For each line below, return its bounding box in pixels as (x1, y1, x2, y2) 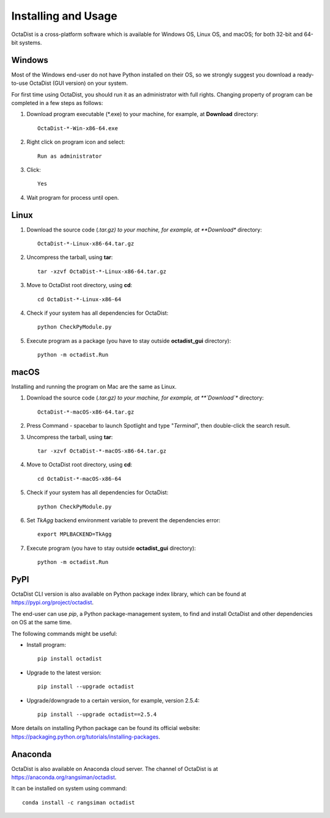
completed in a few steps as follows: (11, 100, 103, 107)
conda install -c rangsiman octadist (22, 799, 136, 806)
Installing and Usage (11, 9, 117, 23)
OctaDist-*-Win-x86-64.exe (37, 125, 119, 131)
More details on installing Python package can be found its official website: (11, 725, 200, 732)
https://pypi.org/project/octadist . (11, 599, 94, 606)
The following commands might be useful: (11, 630, 117, 637)
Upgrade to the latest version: (26, 669, 102, 676)
